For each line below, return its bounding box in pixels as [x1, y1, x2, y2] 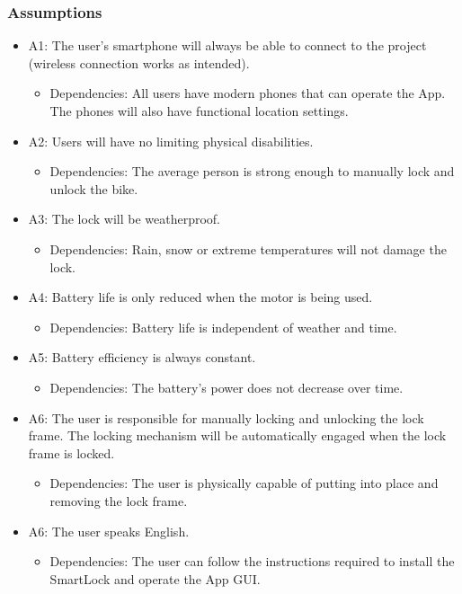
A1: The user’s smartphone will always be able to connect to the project [28, 36, 427, 55]
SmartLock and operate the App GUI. [49, 569, 261, 588]
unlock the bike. [49, 179, 138, 198]
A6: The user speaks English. [28, 521, 190, 540]
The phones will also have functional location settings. [49, 102, 349, 120]
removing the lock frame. [49, 491, 188, 510]
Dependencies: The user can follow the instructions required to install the [49, 552, 455, 571]
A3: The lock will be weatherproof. [28, 209, 220, 228]
